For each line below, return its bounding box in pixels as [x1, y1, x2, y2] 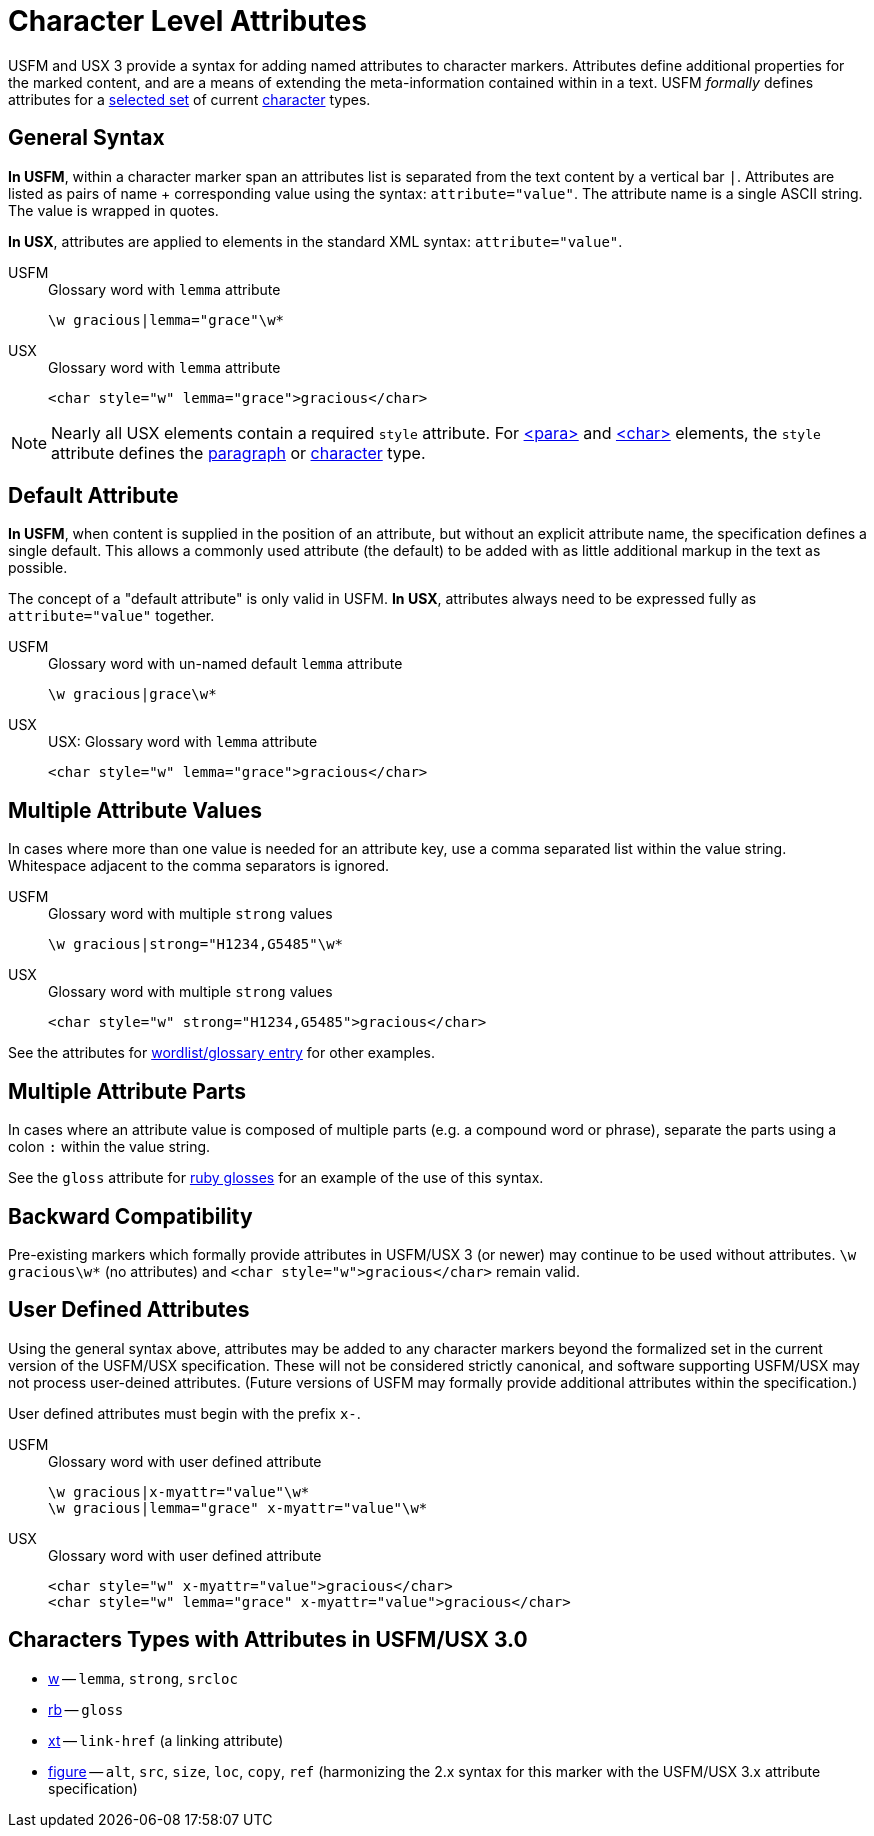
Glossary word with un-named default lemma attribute [48, 655, 403, 673]
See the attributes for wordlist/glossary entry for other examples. [8, 1044, 435, 1062]
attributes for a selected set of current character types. [8, 90, 371, 108]
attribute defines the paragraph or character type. [51, 442, 426, 463]
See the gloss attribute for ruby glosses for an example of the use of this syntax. [8, 1169, 544, 1187]
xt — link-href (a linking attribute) [48, 1731, 284, 1749]
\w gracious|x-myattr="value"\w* [48, 1483, 310, 1500]
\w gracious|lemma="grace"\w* [48, 311, 285, 328]
